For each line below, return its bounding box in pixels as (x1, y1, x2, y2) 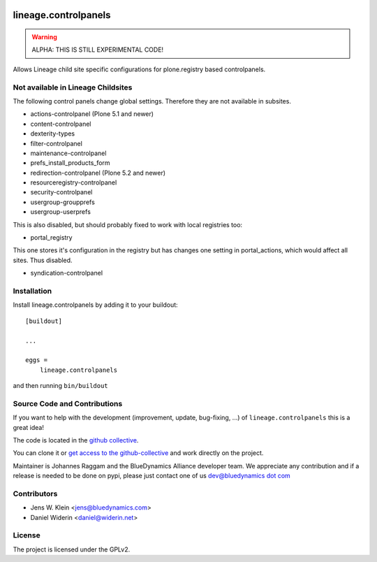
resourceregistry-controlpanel (30, 178, 117, 187)
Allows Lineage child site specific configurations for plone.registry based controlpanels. (13, 65, 266, 73)
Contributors (13, 489, 58, 498)
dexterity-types (30, 129, 75, 138)
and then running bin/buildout (13, 382, 108, 390)
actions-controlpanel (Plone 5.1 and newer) (30, 110, 154, 118)
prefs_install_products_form (30, 159, 111, 167)
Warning (31, 33, 57, 41)
